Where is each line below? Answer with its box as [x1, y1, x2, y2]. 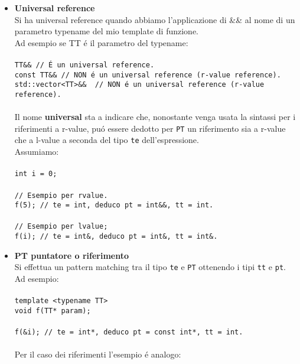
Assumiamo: [14, 145, 59, 158]
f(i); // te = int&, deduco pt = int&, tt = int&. [14, 232, 218, 241]
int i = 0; [14, 170, 57, 178]
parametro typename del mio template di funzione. [14, 25, 198, 37]
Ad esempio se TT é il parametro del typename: [14, 36, 188, 48]
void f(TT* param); [14, 306, 91, 315]
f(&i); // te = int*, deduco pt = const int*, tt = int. [14, 328, 243, 337]
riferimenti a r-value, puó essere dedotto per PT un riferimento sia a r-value [14, 122, 286, 134]
